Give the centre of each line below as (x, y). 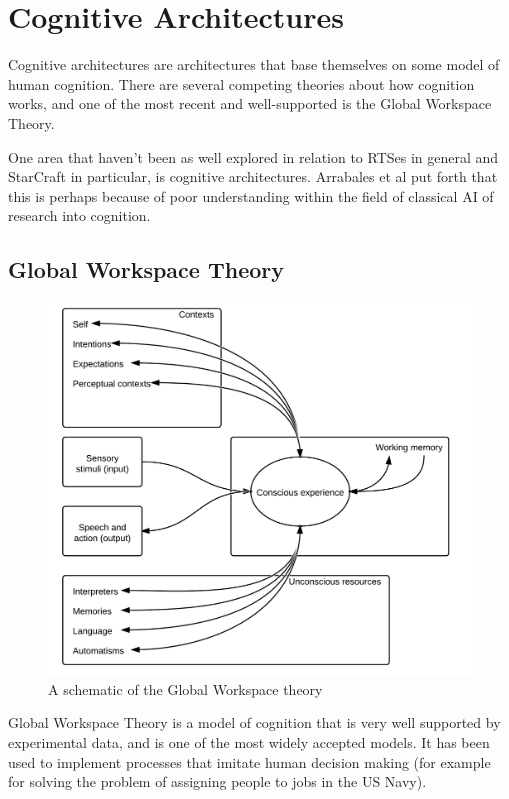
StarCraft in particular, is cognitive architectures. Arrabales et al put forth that (253, 176)
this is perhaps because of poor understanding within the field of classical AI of (251, 195)
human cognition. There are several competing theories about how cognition (241, 83)
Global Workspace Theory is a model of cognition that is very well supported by (254, 722)
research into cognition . (79, 215)
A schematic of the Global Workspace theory (185, 688)
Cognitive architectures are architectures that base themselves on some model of (254, 64)
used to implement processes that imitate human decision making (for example (249, 761)
